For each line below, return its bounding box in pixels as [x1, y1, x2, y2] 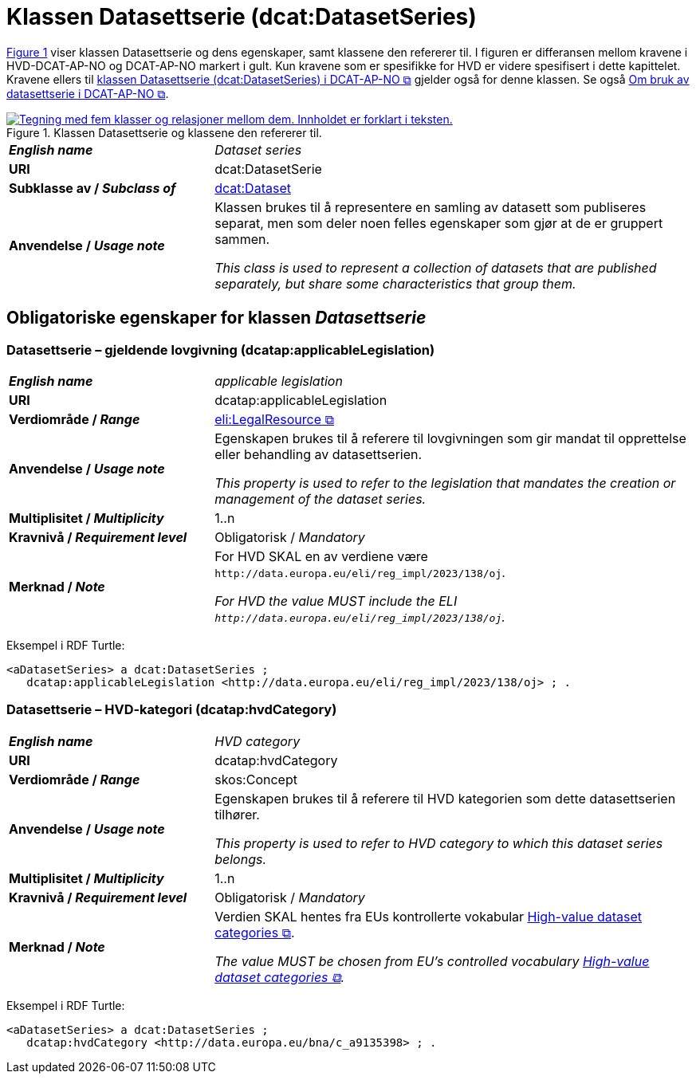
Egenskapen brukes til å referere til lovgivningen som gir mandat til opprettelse [214, 430, 686, 446]
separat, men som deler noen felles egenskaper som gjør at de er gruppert [214, 214, 663, 231]
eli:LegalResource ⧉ [214, 410, 334, 427]
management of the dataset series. [214, 490, 427, 507]
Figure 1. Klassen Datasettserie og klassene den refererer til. [6, 125, 322, 139]
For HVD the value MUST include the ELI [214, 592, 458, 609]
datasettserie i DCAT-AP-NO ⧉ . [6, 86, 169, 100]
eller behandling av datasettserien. [214, 446, 423, 462]
